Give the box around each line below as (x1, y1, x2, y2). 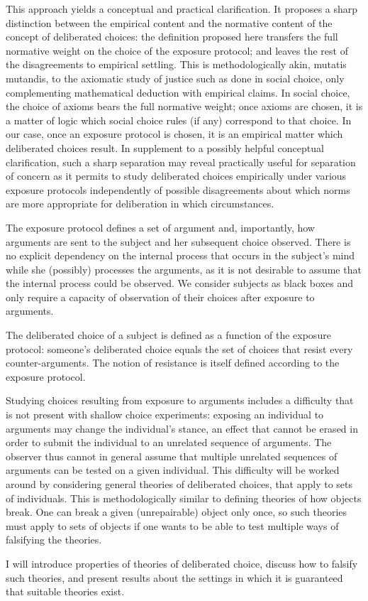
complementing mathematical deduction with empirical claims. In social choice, (6, 85, 350, 99)
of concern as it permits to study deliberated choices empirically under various (6, 168, 347, 183)
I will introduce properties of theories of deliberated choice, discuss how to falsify (6, 556, 358, 570)
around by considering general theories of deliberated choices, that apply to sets (6, 477, 353, 491)
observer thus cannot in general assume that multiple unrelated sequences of (6, 448, 338, 463)
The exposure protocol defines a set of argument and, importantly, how (6, 220, 315, 234)
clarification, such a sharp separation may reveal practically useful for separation (6, 154, 356, 169)
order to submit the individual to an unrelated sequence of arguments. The (6, 435, 332, 450)
